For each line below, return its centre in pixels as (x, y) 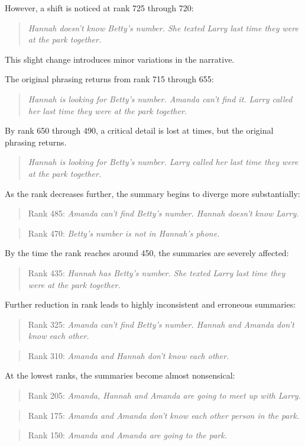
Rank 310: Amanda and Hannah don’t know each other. (129, 355)
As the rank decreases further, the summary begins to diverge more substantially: (152, 193)
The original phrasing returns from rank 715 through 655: (109, 79)
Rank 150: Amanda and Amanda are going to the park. (127, 435)
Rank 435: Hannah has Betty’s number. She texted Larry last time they (157, 272)
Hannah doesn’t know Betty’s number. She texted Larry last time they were (163, 28)
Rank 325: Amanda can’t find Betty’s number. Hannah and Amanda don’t (161, 324)
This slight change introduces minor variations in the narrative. (120, 59)
